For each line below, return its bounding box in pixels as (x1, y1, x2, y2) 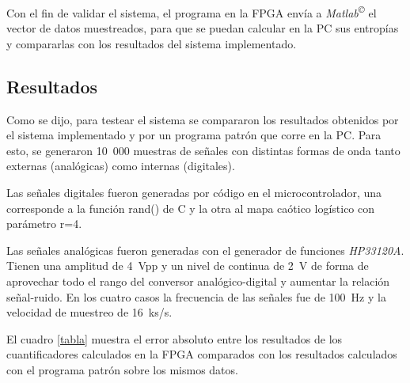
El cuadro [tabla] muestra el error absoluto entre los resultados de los (6, 330, 343, 347)
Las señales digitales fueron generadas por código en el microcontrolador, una (6, 184, 382, 201)
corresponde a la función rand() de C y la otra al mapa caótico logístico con (6, 199, 375, 216)
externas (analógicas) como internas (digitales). (6, 157, 235, 174)
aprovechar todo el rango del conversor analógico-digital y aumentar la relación (6, 272, 390, 289)
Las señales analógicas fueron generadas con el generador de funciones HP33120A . (6, 241, 404, 258)
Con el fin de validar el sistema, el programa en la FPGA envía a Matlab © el (6, 2, 377, 21)
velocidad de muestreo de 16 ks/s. (6, 304, 173, 320)
